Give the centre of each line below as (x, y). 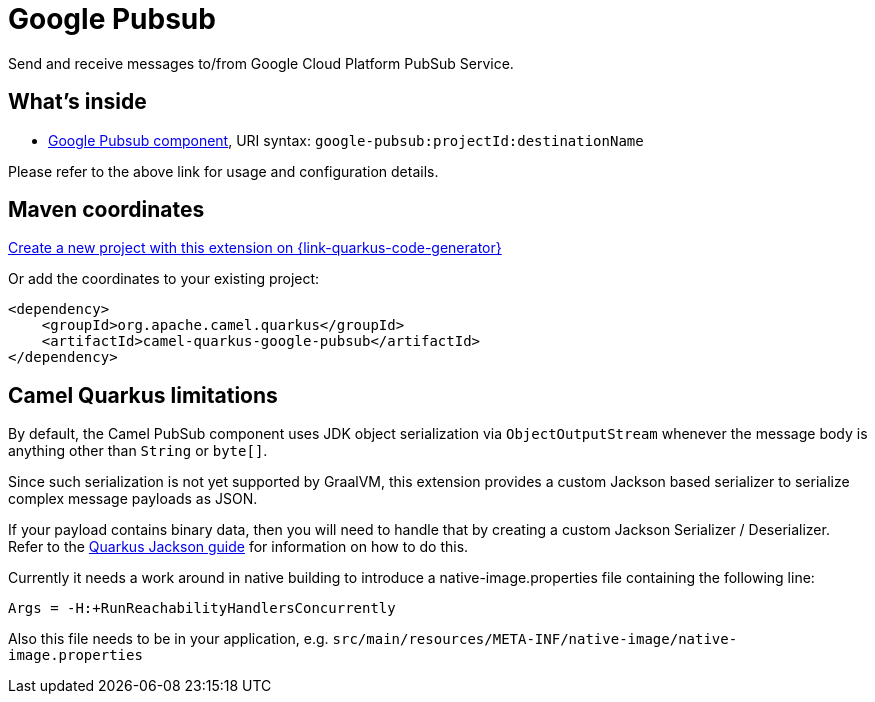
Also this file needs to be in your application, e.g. (168, 639)
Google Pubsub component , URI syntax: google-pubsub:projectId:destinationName (346, 140)
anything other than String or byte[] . (138, 451)
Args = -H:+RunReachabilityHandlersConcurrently (202, 608)
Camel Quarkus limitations (143, 395)
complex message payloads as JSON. (133, 499)
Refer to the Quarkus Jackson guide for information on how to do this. (238, 547)
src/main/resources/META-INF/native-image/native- (535, 639)
